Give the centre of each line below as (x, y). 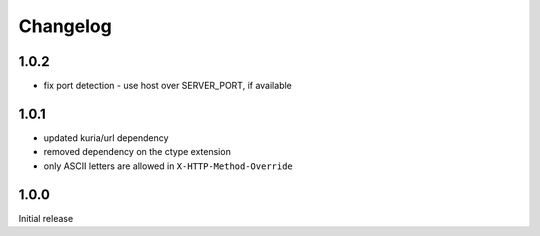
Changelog (65, 26)
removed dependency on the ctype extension (137, 152)
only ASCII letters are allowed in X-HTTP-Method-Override (168, 166)
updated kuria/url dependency (106, 137)
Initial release (46, 218)
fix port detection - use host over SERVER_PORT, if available (167, 86)
